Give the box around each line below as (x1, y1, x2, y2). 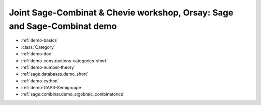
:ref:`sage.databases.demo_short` (21, 71, 88, 77)
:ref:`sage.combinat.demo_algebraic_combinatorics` (21, 92, 125, 97)
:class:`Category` (21, 44, 56, 50)
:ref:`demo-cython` (21, 78, 59, 84)
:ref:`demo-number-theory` (21, 64, 75, 70)
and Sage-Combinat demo (9, 21, 117, 31)
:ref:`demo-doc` (21, 51, 53, 57)
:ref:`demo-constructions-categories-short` (21, 58, 108, 64)
